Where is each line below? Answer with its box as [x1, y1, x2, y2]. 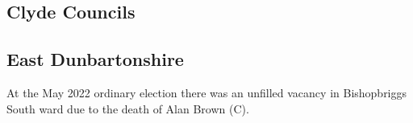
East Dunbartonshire [6, 47, 184, 72]
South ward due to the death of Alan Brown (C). [6, 100, 249, 117]
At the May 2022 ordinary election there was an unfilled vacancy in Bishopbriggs [6, 84, 407, 100]
